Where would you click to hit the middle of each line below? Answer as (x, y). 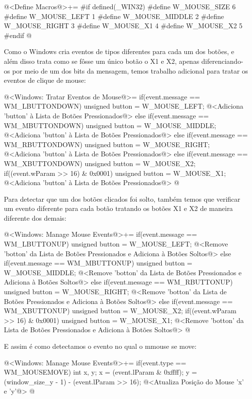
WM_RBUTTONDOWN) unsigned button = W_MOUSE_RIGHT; (107, 144)
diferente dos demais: (35, 218)
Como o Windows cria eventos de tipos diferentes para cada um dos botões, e (119, 51)
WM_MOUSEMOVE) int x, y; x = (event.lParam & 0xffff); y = (101, 372)
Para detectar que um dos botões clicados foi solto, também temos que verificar (122, 199)
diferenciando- (222, 61)
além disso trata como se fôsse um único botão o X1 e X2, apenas (102, 61)
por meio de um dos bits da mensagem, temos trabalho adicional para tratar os (130, 70)
